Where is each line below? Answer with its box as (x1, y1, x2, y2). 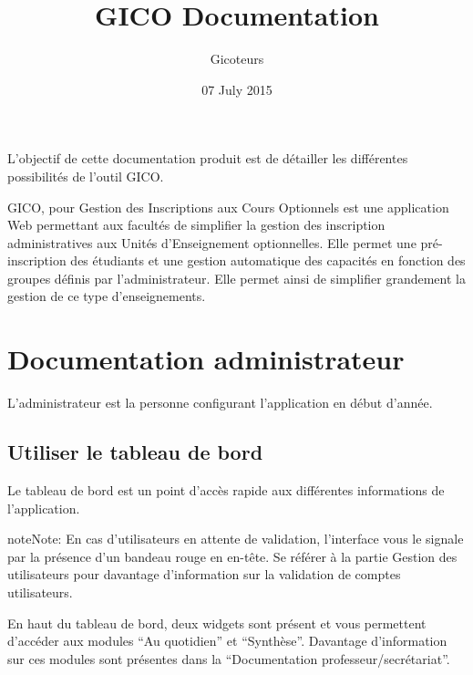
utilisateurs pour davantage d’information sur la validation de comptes (7, 565, 401, 584)
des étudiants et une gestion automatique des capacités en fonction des (70, 251, 466, 270)
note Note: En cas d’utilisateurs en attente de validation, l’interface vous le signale (7, 529, 464, 548)
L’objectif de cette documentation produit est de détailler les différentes (7, 149, 408, 168)
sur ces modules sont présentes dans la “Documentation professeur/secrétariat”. (7, 649, 450, 668)
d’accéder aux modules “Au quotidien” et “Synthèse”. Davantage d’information (7, 631, 447, 650)
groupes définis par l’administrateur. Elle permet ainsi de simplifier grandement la (7, 268, 466, 287)
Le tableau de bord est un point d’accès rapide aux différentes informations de (7, 480, 445, 499)
